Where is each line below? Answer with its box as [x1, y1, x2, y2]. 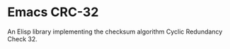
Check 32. [7, 34, 38, 43]
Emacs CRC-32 [7, 4, 99, 20]
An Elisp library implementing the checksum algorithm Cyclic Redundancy [7, 27, 223, 36]
